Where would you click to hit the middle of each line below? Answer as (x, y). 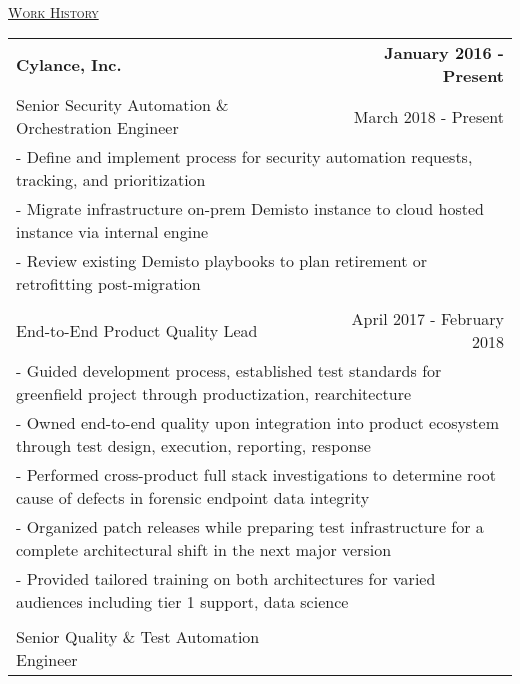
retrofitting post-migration (108, 284)
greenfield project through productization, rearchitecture (214, 394)
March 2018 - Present (428, 116)
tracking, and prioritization (111, 180)
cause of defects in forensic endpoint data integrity (193, 498)
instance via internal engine (112, 232)
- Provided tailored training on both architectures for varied (226, 579)
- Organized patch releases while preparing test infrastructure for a (250, 527)
